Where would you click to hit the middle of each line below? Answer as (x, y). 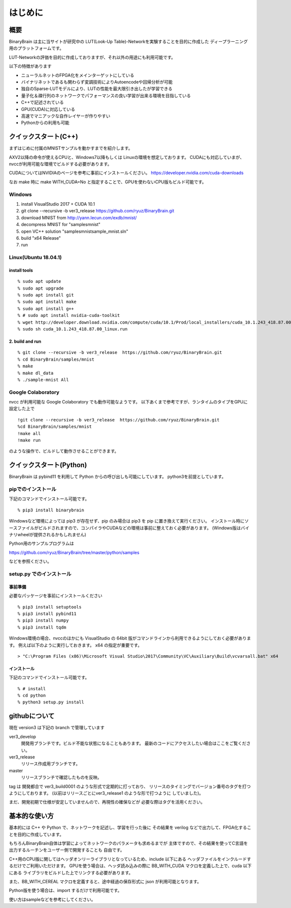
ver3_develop (23, 736)
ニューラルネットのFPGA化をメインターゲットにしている (78, 75)
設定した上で (22, 409)
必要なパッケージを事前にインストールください (56, 596)
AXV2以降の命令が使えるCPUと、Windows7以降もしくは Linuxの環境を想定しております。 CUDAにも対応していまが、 (127, 157)
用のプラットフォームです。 (36, 48)
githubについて (32, 716)
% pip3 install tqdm (42, 627)
